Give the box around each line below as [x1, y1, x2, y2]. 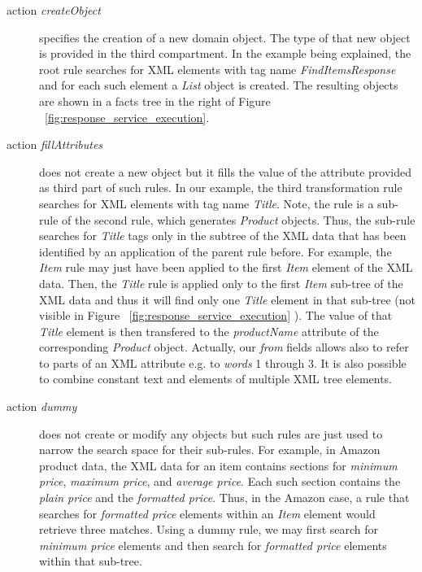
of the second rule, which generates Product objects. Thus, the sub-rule [62, 211, 415, 228]
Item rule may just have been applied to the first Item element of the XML [39, 259, 413, 276]
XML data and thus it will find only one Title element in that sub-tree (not [39, 290, 416, 308]
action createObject [7, 2, 101, 18]
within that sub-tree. [39, 552, 142, 570]
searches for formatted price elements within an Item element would [39, 504, 376, 522]
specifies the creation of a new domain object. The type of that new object [39, 28, 411, 46]
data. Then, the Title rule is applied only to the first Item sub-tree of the [39, 274, 403, 291]
